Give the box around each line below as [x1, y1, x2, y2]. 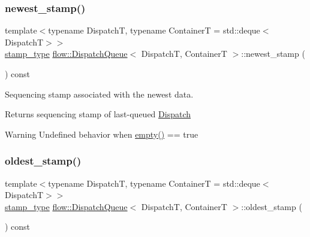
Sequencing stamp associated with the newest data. [5, 87, 194, 100]
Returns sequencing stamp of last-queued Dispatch [5, 108, 191, 120]
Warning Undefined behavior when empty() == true [5, 127, 198, 140]
